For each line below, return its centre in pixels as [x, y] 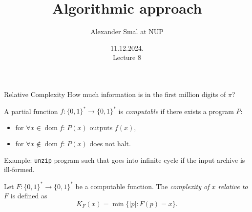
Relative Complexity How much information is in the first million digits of [115, 94]
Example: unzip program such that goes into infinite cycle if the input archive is [125, 160]
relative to [233, 186]
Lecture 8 [127, 57]
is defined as [29, 196]
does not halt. [110, 144]
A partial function [31, 111]
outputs [101, 127]
